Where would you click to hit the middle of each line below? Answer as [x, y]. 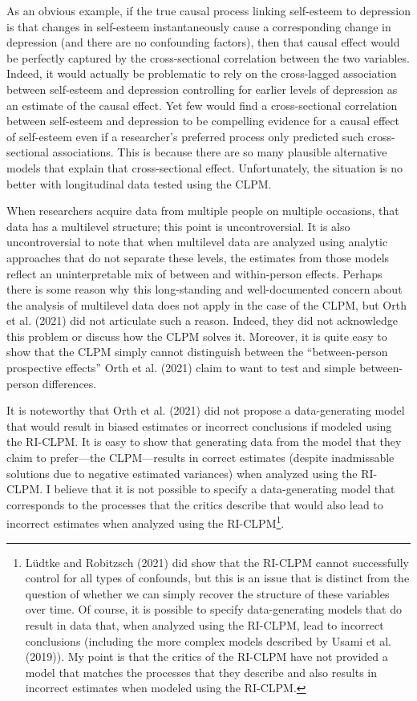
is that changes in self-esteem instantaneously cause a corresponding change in [199, 26]
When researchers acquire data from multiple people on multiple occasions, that [203, 211]
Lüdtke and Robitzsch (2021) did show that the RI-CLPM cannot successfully [217, 562]
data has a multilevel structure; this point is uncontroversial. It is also [178, 226]
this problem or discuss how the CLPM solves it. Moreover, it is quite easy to [197, 336]
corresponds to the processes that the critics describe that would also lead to [195, 504]
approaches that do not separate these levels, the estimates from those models [198, 257]
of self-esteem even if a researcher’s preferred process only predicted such [185, 136]
